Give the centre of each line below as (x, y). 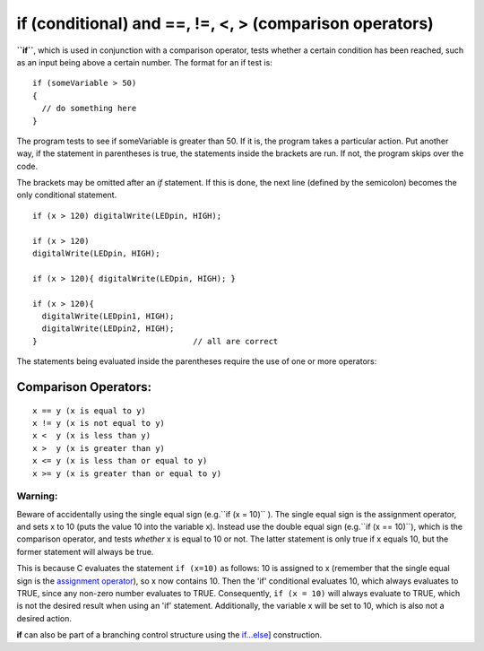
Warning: (37, 496)
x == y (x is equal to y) (90, 411)
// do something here (89, 108)
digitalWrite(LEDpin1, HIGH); (108, 316)
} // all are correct (156, 341)
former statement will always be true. (85, 551)
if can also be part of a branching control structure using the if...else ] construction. (169, 635)
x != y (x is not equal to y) (99, 423)
